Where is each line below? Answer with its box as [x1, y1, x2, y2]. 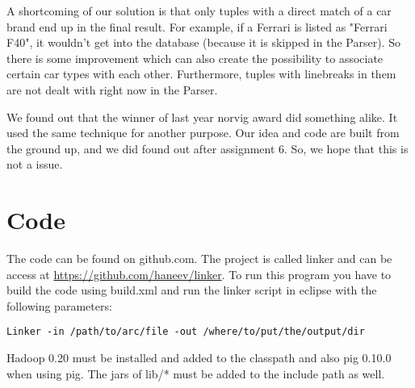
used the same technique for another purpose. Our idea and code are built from [6, 124, 400, 141]
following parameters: [6, 297, 112, 314]
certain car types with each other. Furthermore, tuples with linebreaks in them [6, 65, 396, 82]
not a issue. [6, 156, 63, 173]
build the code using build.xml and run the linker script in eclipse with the [6, 282, 377, 298]
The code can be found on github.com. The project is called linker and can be [6, 250, 392, 267]
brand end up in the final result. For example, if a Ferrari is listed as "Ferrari [6, 18, 388, 35]
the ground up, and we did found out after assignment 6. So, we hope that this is [6, 140, 409, 156]
